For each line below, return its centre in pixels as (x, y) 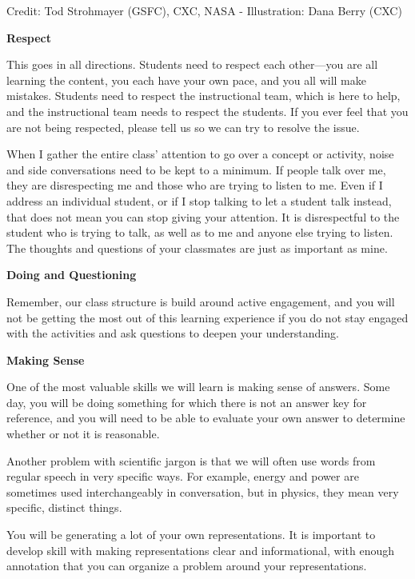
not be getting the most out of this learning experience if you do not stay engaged (207, 317)
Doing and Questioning (72, 275)
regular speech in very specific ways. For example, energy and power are (183, 476)
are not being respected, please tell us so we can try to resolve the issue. (183, 127)
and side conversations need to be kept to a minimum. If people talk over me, (196, 169)
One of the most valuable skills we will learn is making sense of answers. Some (198, 387)
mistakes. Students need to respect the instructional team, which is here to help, (204, 96)
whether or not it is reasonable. (83, 434)
